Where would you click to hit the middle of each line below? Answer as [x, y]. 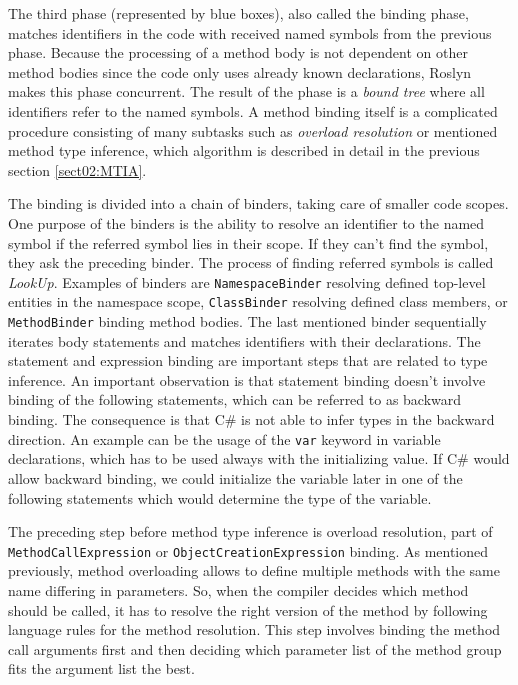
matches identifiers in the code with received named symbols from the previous [250, 32]
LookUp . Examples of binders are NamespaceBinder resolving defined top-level [247, 281]
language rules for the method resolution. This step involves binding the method [254, 629]
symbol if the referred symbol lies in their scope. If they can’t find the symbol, [248, 242]
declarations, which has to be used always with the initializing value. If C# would [259, 458]
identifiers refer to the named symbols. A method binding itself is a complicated [253, 110]
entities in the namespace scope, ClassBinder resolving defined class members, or [258, 301]
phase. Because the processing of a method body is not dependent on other [238, 52]
